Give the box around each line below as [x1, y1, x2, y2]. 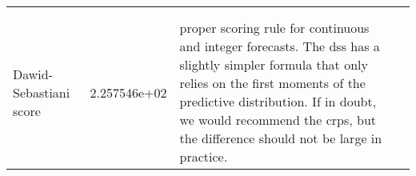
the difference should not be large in [179, 129, 382, 147]
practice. [179, 147, 228, 166]
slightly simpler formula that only [179, 55, 368, 74]
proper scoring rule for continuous [179, 18, 370, 37]
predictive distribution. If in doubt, [179, 92, 377, 110]
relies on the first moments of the [179, 74, 366, 92]
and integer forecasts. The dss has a [179, 37, 380, 55]
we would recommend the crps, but [179, 110, 377, 129]
